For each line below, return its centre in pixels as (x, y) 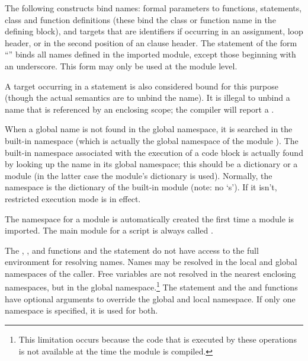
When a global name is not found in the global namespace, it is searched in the (149, 129)
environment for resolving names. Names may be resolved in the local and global (151, 262)
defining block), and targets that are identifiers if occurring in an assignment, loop (154, 31)
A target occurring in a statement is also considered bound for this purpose (142, 86)
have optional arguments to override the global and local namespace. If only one (150, 298)
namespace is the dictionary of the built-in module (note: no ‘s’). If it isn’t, (141, 187)
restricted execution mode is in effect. (73, 198)
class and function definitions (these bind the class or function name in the (140, 19)
